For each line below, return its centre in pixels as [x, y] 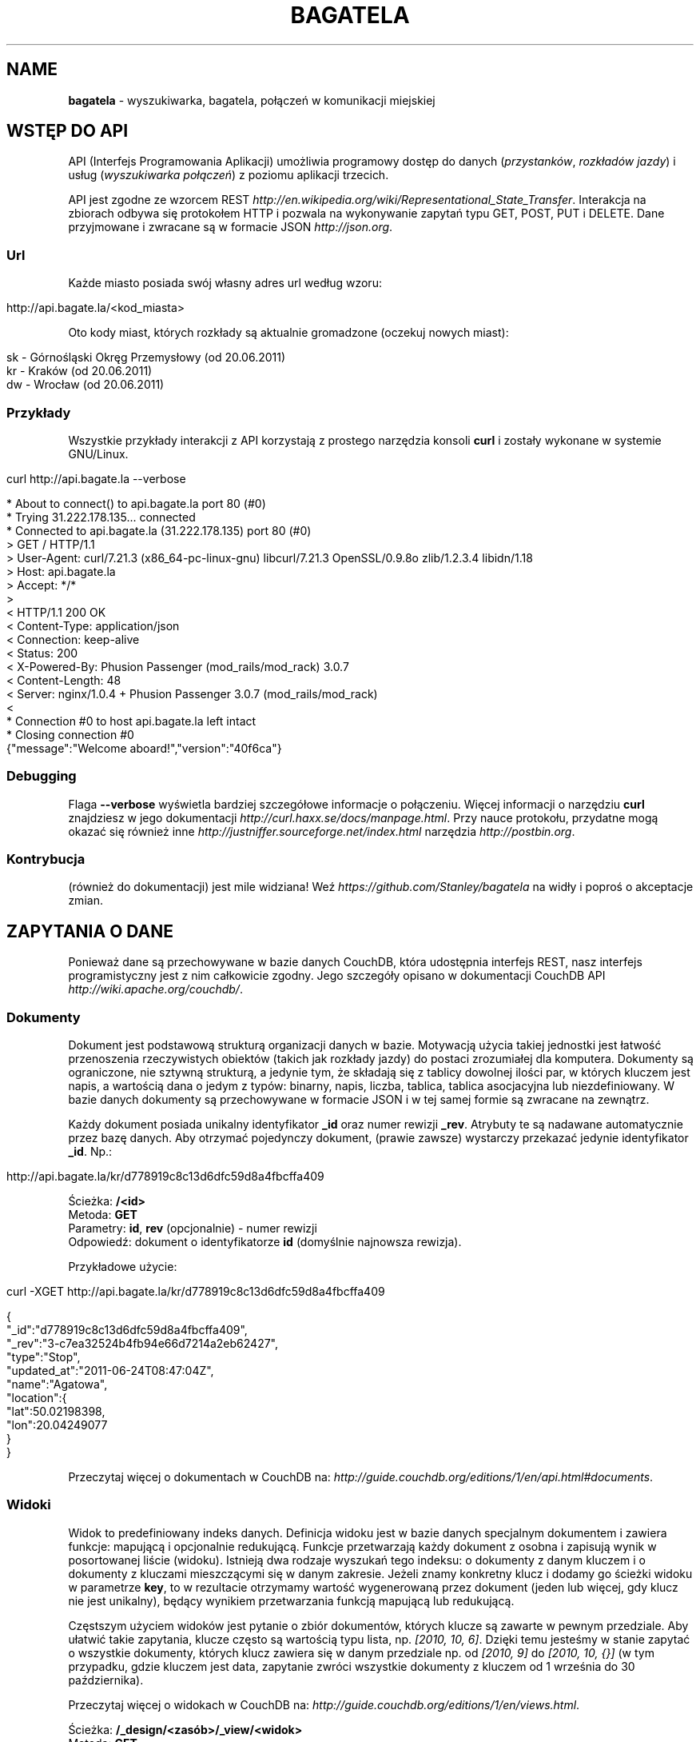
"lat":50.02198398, [56, 1412]
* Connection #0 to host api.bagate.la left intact [131, 721]
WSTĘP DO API [68, 131]
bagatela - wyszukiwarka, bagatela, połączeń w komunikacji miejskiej [252, 100]
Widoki [29, 1505]
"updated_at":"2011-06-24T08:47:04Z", [110, 1371]
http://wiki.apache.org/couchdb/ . [155, 989]
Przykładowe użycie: [123, 1267]
